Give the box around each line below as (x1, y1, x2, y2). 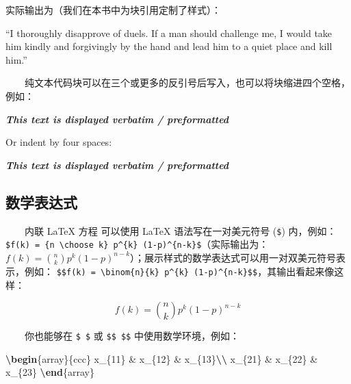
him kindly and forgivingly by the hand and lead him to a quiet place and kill (5, 39, 333, 53)
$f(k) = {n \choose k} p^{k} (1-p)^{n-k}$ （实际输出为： (5, 237, 269, 251)
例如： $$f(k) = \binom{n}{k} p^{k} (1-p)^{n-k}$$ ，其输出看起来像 (24, 264, 335, 278)
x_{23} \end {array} (5, 365, 94, 379)
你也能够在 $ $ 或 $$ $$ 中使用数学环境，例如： (25, 329, 239, 343)
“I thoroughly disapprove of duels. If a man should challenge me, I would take (5, 25, 333, 40)
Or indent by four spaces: (5, 135, 112, 149)
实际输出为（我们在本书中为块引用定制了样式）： (5, 3, 221, 16)
